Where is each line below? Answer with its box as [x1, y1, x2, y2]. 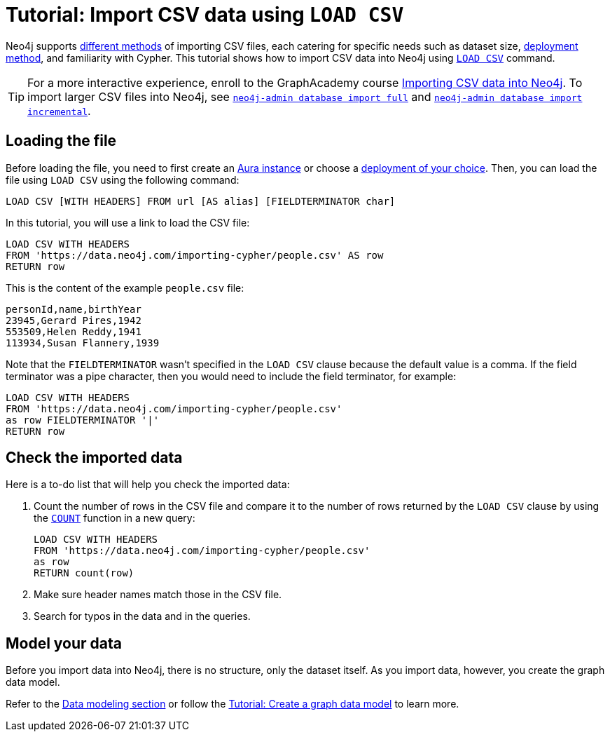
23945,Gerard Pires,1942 [6, 314, 141, 326]
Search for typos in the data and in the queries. [34, 610, 251, 623]
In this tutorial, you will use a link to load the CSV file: [6, 216, 250, 229]
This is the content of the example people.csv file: [6, 281, 244, 294]
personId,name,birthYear [6, 303, 141, 315]
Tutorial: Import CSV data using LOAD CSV [6, 3, 404, 27]
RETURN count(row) [34, 567, 134, 579]
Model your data [6, 634, 123, 652]
